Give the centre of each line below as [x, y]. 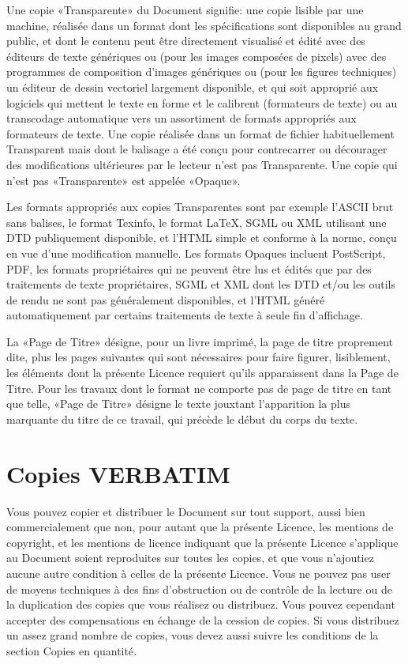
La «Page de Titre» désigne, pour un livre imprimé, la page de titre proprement [200, 341]
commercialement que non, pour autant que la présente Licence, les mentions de [200, 527]
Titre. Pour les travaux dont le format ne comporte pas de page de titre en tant [199, 388]
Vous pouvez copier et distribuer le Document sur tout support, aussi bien [186, 511]
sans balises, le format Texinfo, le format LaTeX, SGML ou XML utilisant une [197, 222]
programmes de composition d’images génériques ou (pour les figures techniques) [202, 72]
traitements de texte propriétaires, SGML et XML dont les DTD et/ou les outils [201, 284]
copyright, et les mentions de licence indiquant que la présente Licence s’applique [202, 542]
